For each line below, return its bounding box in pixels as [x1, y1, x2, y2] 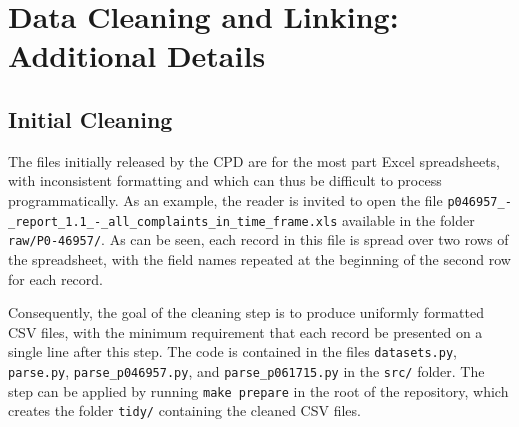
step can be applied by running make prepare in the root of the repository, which [8, 380, 509, 401]
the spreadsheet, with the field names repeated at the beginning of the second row [8, 248, 511, 269]
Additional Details [8, 35, 266, 76]
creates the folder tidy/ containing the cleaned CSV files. [8, 400, 361, 421]
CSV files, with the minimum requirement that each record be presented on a [8, 321, 483, 342]
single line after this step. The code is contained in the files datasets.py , [8, 341, 457, 362]
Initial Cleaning [8, 103, 173, 134]
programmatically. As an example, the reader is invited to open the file [8, 189, 443, 210]
